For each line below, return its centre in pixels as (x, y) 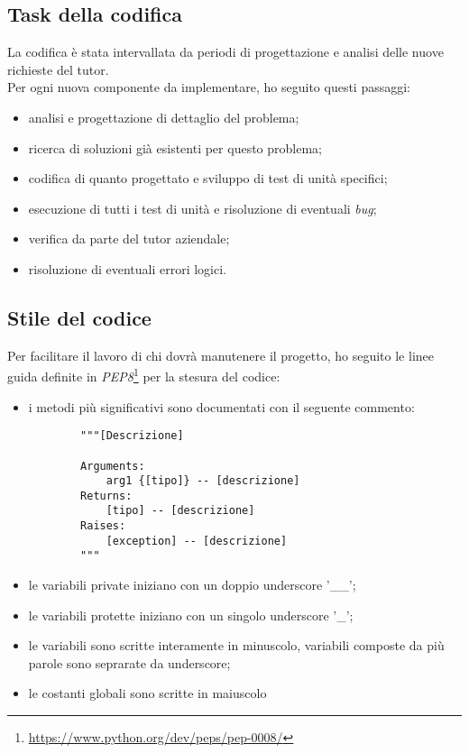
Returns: (106, 496)
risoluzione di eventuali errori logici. (127, 268)
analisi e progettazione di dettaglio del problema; (164, 117)
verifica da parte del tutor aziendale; (129, 239)
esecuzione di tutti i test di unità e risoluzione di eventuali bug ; (202, 208)
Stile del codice (79, 317)
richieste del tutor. (58, 69)
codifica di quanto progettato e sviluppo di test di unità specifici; (208, 178)
